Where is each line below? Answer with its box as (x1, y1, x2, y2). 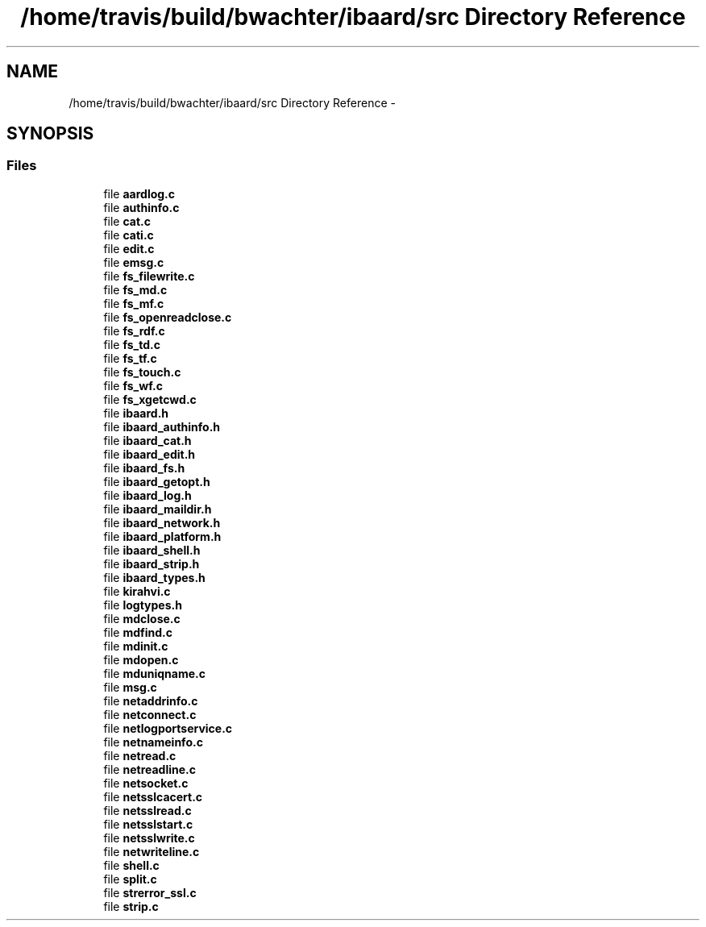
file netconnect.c (103, 707, 197, 721)
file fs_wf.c (103, 378, 163, 393)
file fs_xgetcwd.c (103, 392, 197, 406)
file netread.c (103, 748, 176, 763)
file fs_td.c (103, 337, 161, 351)
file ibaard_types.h (103, 570, 206, 584)
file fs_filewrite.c (103, 268, 195, 283)
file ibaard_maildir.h (103, 501, 212, 516)
